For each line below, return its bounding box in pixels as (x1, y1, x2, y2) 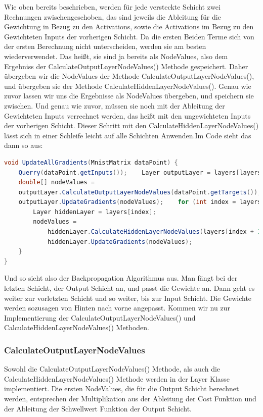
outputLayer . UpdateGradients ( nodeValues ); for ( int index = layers (18, 198, 261, 206)
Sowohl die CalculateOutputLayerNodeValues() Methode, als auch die (4, 363, 221, 374)
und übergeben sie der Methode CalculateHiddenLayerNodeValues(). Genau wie (4, 80, 251, 91)
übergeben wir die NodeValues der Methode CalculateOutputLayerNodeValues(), (4, 71, 254, 81)
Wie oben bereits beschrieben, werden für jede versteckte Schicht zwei (4, 2, 221, 12)
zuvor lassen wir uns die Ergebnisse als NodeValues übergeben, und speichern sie (4, 90, 254, 101)
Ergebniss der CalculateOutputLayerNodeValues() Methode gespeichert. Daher (4, 61, 248, 71)
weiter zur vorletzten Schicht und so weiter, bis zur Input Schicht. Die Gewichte (4, 292, 252, 303)
